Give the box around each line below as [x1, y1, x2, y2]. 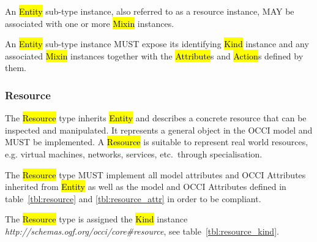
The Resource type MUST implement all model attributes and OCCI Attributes [5, 168, 306, 181]
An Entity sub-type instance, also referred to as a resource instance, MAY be [5, 5, 294, 17]
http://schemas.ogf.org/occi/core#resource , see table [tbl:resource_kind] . [5, 224, 279, 237]
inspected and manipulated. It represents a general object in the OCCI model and [5, 123, 313, 136]
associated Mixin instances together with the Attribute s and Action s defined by [5, 49, 304, 62]
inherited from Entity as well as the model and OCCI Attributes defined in [5, 180, 286, 193]
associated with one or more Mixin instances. [5, 17, 174, 29]
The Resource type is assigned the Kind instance [5, 213, 188, 225]
